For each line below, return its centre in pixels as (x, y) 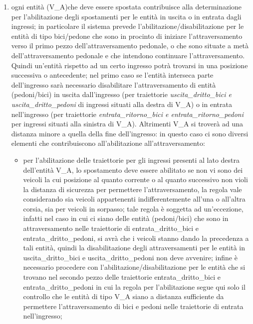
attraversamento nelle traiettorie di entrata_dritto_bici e (111, 228)
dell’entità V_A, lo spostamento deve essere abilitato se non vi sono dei (133, 169)
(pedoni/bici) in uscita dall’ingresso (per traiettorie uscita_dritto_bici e (121, 94)
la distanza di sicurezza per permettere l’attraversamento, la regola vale (132, 189)
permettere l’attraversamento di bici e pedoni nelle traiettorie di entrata (133, 306)
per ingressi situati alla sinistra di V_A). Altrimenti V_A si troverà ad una (127, 124)
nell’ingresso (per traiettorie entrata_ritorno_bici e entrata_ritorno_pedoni (127, 114)
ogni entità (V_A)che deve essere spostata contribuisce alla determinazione (126, 6)
